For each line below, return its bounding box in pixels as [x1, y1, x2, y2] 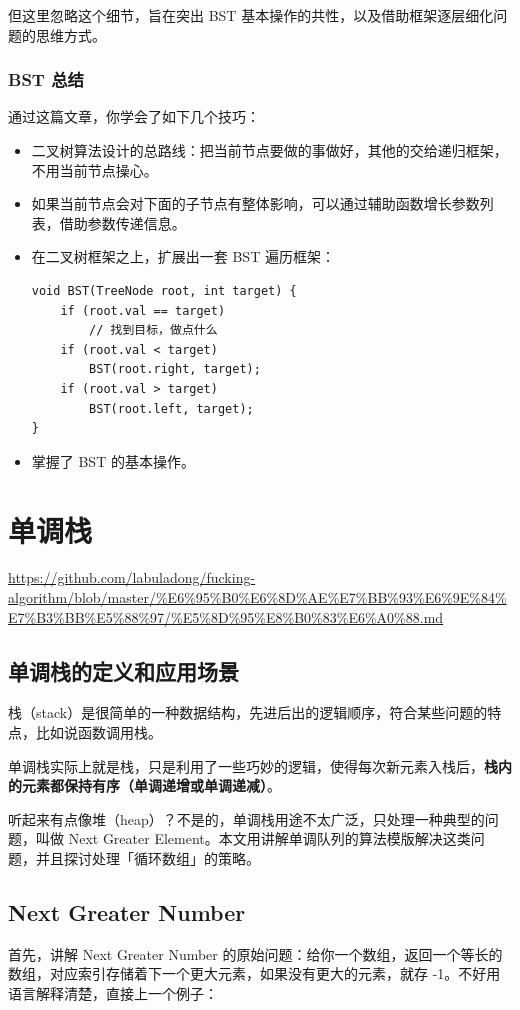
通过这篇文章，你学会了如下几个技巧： [8, 106, 260, 127]
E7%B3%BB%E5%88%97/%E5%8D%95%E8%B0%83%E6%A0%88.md [8, 606, 444, 627]
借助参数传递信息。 [59, 212, 186, 233]
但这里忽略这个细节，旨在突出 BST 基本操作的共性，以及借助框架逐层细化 [8, 5, 494, 25]
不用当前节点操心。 [31, 159, 158, 180]
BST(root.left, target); [89, 401, 254, 416]
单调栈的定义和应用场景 [8, 655, 239, 686]
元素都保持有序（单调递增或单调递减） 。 [21, 775, 281, 796]
